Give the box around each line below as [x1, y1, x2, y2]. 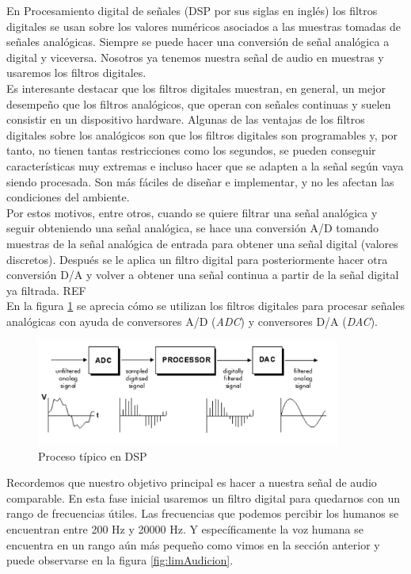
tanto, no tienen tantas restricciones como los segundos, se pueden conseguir [6, 142, 376, 159]
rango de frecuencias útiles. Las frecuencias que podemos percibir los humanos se [6, 505, 399, 522]
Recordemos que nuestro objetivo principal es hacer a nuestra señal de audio [6, 474, 377, 491]
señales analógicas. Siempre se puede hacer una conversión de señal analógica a [6, 33, 390, 50]
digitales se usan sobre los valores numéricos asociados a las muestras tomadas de [6, 17, 401, 34]
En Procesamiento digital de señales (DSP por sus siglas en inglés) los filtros [6, 2, 378, 18]
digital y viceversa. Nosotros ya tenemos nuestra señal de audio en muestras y [6, 48, 384, 65]
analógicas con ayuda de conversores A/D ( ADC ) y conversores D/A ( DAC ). [6, 312, 378, 329]
